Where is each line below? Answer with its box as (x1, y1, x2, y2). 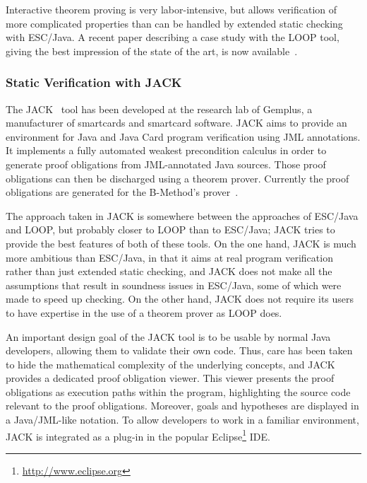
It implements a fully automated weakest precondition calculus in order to (6, 143, 327, 158)
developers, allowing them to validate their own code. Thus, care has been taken (6, 343, 353, 358)
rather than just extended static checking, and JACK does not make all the (6, 264, 332, 279)
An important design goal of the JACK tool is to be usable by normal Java (6, 329, 331, 344)
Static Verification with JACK (6, 74, 182, 91)
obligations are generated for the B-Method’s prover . (6, 185, 239, 199)
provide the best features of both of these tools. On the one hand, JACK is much (6, 235, 356, 250)
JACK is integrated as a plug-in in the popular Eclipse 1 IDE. (6, 426, 270, 443)
